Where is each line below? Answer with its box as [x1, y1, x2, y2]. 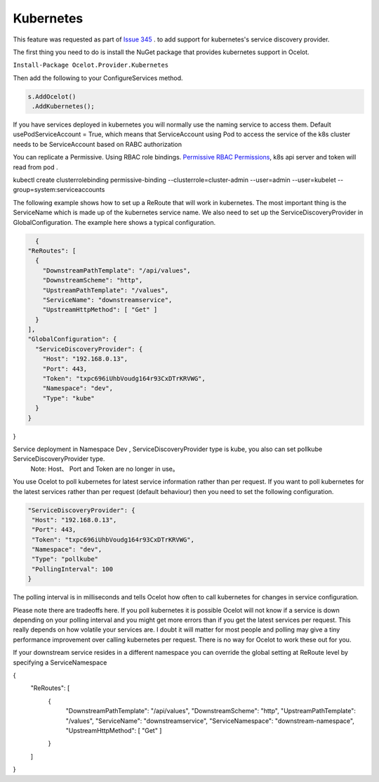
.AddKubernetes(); [32, 103, 95, 110]
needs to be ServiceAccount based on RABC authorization [13, 140, 182, 148]
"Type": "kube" [42, 394, 95, 402]
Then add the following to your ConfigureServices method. [13, 74, 183, 82]
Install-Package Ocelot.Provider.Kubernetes [13, 61, 169, 70]
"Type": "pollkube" [32, 555, 98, 563]
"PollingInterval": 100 [32, 565, 114, 573]
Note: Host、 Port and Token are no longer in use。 [30, 464, 179, 473]
